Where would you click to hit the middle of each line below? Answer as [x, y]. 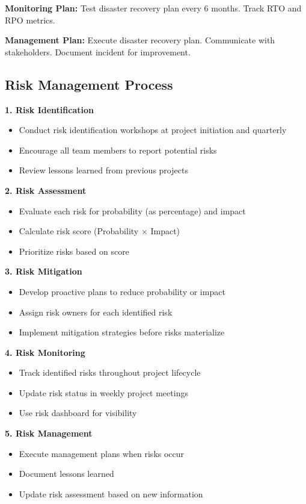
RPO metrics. [30, 20]
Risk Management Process [89, 84]
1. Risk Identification [49, 109]
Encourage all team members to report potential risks [118, 150]
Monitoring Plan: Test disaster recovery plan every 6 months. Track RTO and [153, 8]
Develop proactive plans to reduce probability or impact [122, 291]
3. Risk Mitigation [44, 271]
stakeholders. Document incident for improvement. [98, 51]
